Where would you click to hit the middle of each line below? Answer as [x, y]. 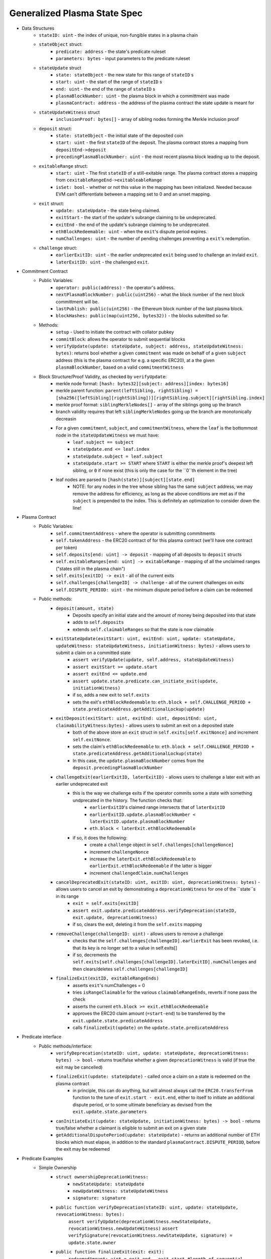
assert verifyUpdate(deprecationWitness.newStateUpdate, [140, 1221]
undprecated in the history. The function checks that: [128, 800]
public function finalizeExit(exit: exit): [110, 1252]
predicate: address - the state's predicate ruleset [111, 51]
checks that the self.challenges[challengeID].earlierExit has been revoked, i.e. [166, 941]
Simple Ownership [58, 1167]
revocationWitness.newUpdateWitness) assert [123, 1229]
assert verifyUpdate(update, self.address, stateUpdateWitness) [154, 660]
